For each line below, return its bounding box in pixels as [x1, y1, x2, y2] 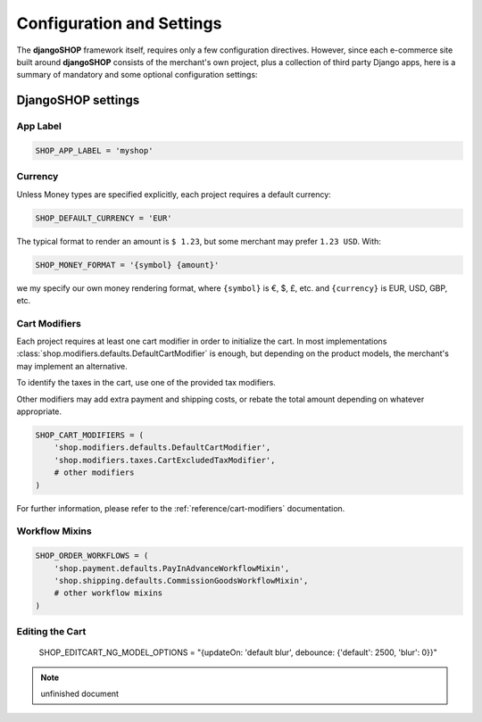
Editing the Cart [16, 626, 87, 638]
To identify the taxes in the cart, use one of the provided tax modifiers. [16, 378, 276, 388]
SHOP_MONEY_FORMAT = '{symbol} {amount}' [35, 260, 220, 270]
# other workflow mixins [54, 588, 163, 598]
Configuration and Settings [16, 13, 222, 33]
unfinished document [40, 688, 120, 700]
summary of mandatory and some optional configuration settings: [16, 70, 258, 80]
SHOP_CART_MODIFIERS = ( [35, 430, 145, 441]
